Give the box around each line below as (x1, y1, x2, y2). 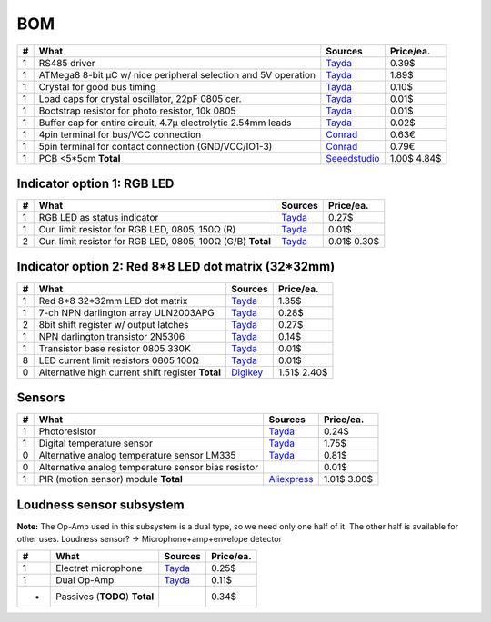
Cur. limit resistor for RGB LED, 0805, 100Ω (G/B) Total (38, 235, 272, 248)
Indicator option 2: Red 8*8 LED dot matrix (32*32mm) (16, 259, 336, 274)
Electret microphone (55, 562, 143, 575)
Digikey (231, 366, 264, 379)
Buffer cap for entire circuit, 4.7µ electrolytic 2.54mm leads (38, 116, 292, 129)
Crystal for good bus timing (38, 80, 156, 93)
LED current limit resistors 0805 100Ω (38, 354, 200, 367)
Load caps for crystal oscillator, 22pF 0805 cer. (38, 92, 242, 104)
